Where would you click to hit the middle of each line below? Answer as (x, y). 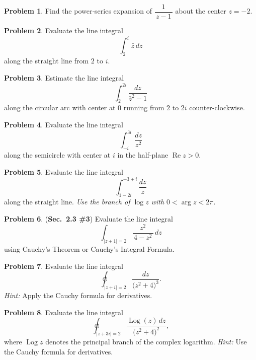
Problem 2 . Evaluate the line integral (64, 30)
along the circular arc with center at (60, 107)
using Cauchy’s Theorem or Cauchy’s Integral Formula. (89, 248)
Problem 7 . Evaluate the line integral (64, 266)
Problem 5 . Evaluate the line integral (64, 171)
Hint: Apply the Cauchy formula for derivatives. (78, 295)
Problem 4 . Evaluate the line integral (64, 125)
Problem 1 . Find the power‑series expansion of (78, 11)
